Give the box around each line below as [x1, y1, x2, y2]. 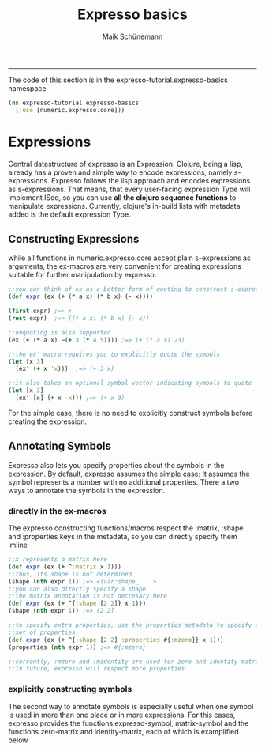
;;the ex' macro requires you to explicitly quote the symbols [8, 350, 221, 358]
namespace [8, 83, 47, 92]
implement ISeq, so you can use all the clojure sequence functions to [8, 192, 237, 202]
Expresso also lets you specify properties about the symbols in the [8, 460, 225, 470]
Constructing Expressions [8, 232, 140, 246]
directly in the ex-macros [8, 505, 106, 516]
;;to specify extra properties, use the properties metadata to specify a [8, 621, 259, 629]
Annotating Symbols [8, 440, 112, 453]
